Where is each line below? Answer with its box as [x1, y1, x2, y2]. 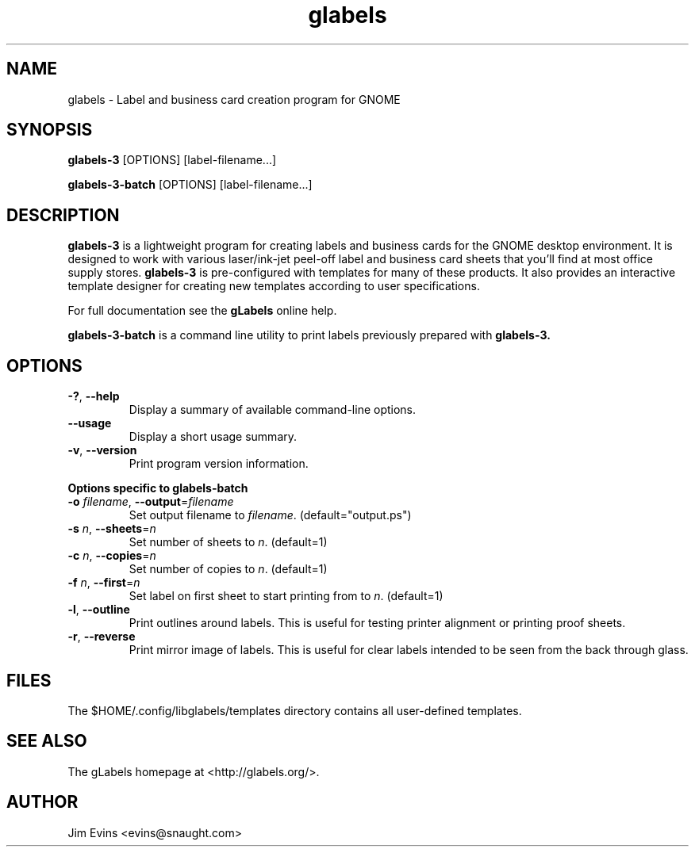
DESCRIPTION [6, 205, 120, 225]
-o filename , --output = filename [67, 495, 234, 509]
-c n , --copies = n [67, 549, 156, 563]
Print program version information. [129, 457, 309, 471]
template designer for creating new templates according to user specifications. [67, 279, 480, 293]
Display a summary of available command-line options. [129, 403, 417, 417]
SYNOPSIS [6, 120, 93, 140]
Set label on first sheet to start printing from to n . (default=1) [129, 589, 443, 603]
